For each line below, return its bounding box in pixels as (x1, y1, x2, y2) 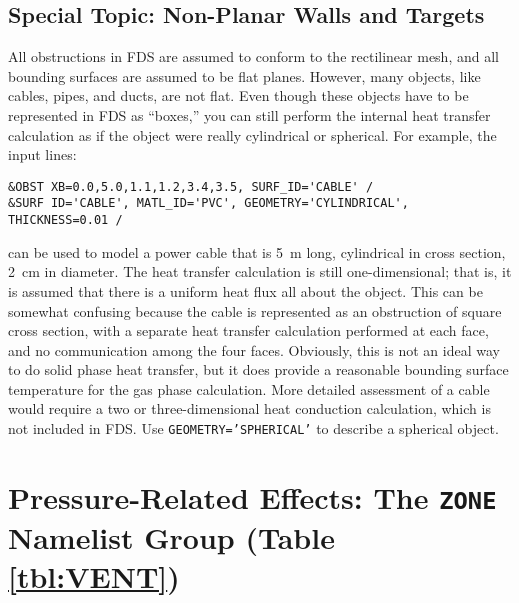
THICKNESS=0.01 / (8, 213, 123, 228)
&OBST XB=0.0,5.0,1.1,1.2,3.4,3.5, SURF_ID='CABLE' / (8, 179, 374, 194)
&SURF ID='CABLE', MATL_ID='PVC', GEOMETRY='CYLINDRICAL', (8, 196, 409, 211)
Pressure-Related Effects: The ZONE (8, 476, 497, 517)
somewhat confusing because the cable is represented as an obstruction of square (8, 300, 502, 321)
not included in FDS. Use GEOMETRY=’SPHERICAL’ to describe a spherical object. (8, 418, 499, 439)
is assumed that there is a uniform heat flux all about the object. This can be (8, 280, 483, 301)
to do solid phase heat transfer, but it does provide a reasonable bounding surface (8, 359, 509, 380)
